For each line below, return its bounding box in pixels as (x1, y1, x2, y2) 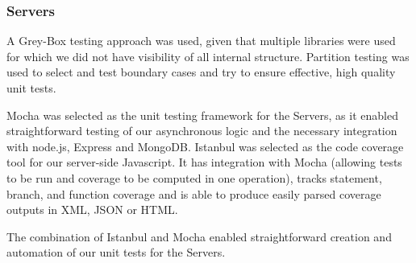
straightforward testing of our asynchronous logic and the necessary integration (6, 122, 397, 139)
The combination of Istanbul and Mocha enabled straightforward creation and (6, 228, 392, 245)
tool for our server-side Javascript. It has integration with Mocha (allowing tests (6, 154, 402, 171)
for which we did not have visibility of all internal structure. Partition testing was (6, 47, 410, 64)
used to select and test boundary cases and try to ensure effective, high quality (6, 64, 396, 80)
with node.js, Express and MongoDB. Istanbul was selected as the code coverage (6, 138, 404, 154)
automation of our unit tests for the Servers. (6, 244, 226, 261)
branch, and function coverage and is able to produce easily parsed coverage (6, 185, 381, 202)
